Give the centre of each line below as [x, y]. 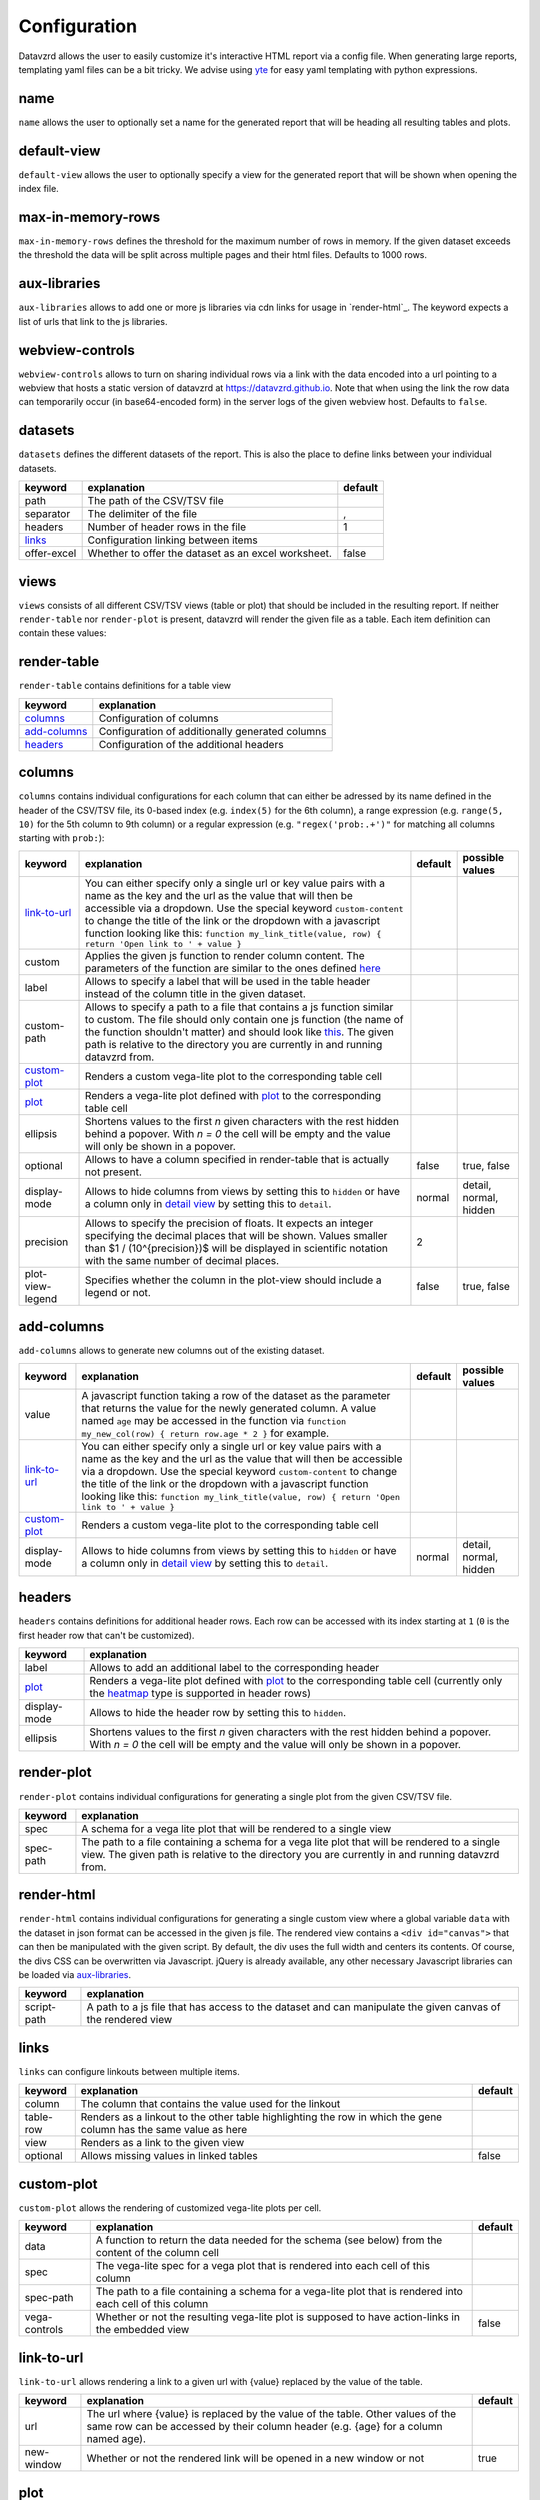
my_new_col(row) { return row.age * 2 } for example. [205, 1433]
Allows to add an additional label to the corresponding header [234, 1667]
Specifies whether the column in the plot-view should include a [233, 1280]
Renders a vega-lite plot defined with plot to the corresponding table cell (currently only [296, 1680]
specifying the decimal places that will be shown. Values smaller [236, 1235]
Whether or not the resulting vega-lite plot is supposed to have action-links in [277, 2317]
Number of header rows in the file [167, 527]
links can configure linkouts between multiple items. [129, 2071]
